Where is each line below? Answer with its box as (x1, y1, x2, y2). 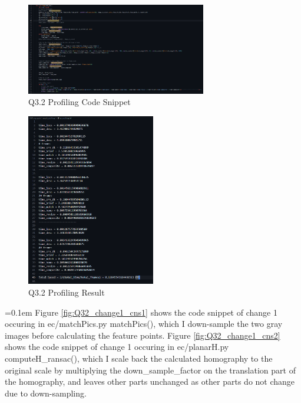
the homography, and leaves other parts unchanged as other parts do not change (5, 375, 295, 388)
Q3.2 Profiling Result (28, 286, 105, 299)
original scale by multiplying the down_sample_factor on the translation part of (5, 363, 296, 376)
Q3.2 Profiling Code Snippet (28, 96, 131, 108)
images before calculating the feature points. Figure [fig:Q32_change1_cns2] (5, 329, 280, 341)
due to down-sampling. (5, 386, 87, 399)
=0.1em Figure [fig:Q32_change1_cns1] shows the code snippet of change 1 (5, 306, 277, 318)
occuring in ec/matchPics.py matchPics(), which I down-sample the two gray (5, 317, 283, 330)
